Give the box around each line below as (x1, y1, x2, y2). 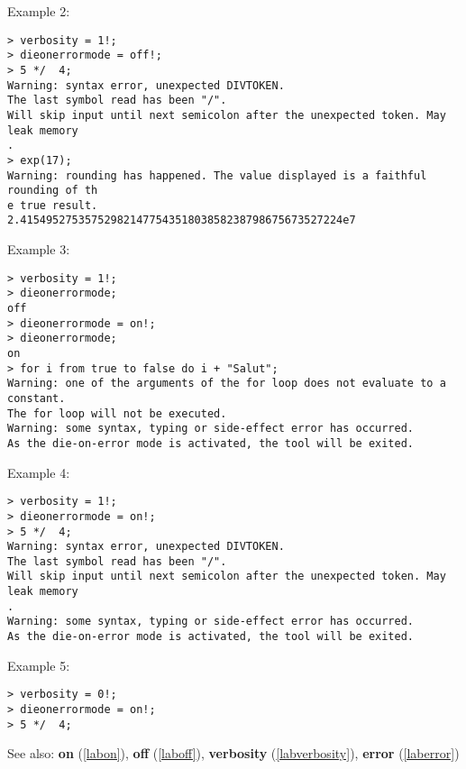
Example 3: (7, 240, 70, 259)
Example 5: (7, 655, 70, 674)
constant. (7, 391, 66, 405)
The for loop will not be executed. (7, 407, 227, 420)
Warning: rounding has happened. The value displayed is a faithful (7, 169, 427, 182)
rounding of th (7, 184, 98, 197)
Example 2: (7, 2, 70, 20)
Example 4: (7, 462, 70, 481)
